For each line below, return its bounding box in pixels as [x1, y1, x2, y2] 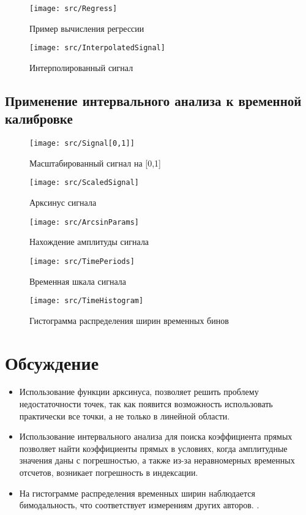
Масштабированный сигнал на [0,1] [29, 156, 161, 169]
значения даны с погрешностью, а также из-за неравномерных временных [19, 454, 295, 467]
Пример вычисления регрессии [29, 21, 144, 34]
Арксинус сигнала [29, 196, 97, 208]
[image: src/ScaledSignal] [29, 178, 139, 187]
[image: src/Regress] [29, 4, 118, 13]
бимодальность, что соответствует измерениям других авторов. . [19, 498, 259, 511]
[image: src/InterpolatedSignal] [29, 43, 165, 53]
